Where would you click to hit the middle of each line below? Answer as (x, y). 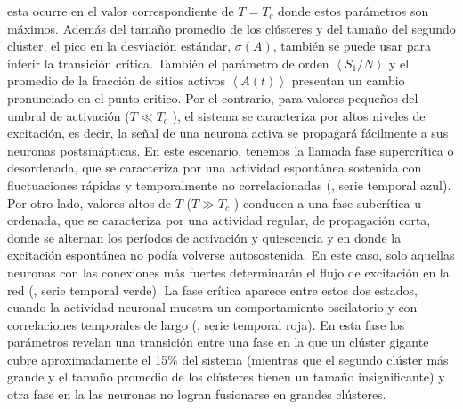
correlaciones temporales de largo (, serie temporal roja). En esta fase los (206, 324)
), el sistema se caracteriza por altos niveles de (299, 115)
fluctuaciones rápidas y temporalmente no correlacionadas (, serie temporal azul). (229, 184)
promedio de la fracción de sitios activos (116, 80)
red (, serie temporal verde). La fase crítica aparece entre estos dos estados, (212, 289)
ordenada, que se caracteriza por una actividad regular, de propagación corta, (219, 220)
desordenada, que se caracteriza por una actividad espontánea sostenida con (215, 168)
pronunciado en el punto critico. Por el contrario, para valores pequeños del (213, 97)
